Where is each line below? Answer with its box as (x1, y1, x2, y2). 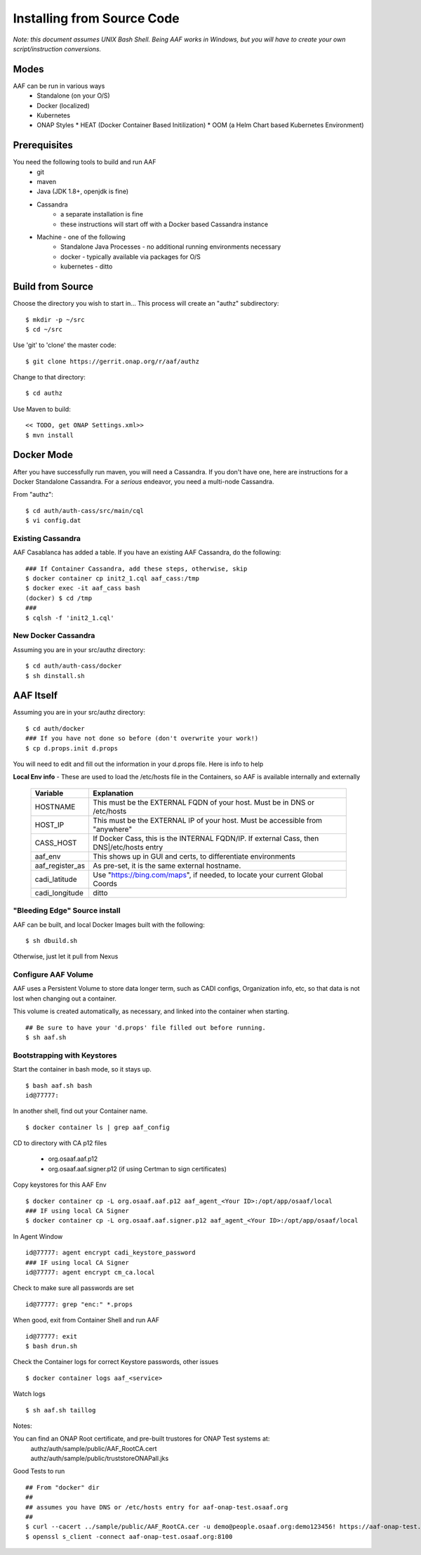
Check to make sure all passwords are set (13, 1284, 135, 1292)
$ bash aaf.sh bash (25, 1081, 93, 1089)
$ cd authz (25, 389, 63, 397)
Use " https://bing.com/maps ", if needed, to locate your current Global (93, 870, 323, 880)
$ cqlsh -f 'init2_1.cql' (25, 613, 115, 622)
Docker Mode (13, 449, 74, 461)
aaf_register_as (34, 861, 86, 871)
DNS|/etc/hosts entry (93, 842, 163, 852)
